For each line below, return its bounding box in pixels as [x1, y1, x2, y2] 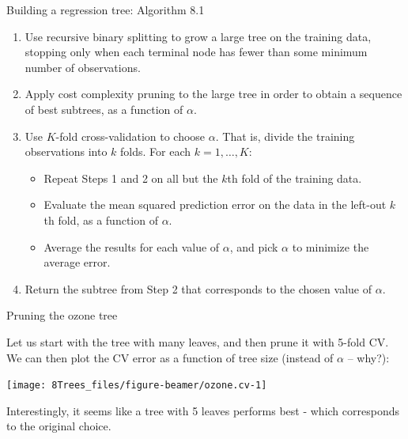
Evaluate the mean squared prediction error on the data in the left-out [43, 196, 387, 213]
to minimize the [292, 238, 369, 255]
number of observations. [25, 59, 141, 75]
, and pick [229, 238, 278, 255]
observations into [25, 143, 108, 160]
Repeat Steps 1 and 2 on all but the [43, 169, 218, 186]
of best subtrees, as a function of [25, 100, 183, 117]
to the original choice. [6, 418, 111, 434]
